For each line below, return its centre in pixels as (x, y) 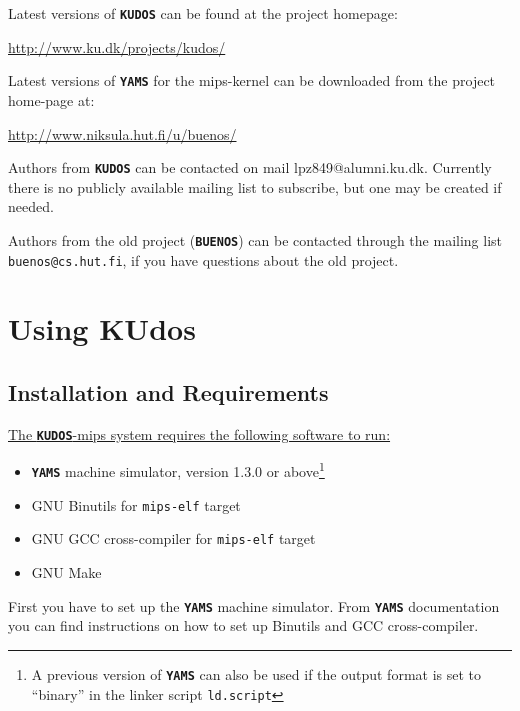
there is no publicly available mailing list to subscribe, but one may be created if (255, 186)
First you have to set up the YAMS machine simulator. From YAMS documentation (254, 605)
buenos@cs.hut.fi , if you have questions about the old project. (203, 259)
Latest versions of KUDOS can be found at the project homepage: (203, 13)
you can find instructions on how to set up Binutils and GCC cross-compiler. (243, 625)
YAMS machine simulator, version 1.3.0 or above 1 (178, 470)
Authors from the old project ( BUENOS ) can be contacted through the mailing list (255, 239)
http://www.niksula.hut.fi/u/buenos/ (122, 133)
